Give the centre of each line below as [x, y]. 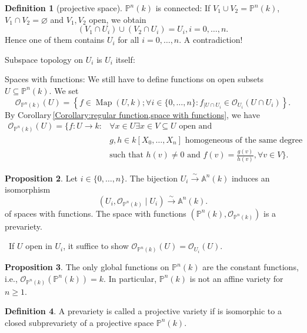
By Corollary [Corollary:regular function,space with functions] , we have [132, 114]
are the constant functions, [251, 267]
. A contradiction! [211, 40]
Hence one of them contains [55, 40]
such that [126, 155]
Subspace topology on [44, 59]
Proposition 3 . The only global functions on [87, 267]
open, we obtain [118, 19]
